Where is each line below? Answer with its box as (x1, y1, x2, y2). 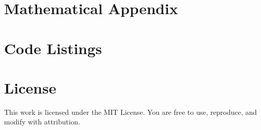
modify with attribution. (4, 116, 80, 127)
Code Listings (4, 37, 102, 58)
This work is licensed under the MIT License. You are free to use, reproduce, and (4, 106, 257, 117)
